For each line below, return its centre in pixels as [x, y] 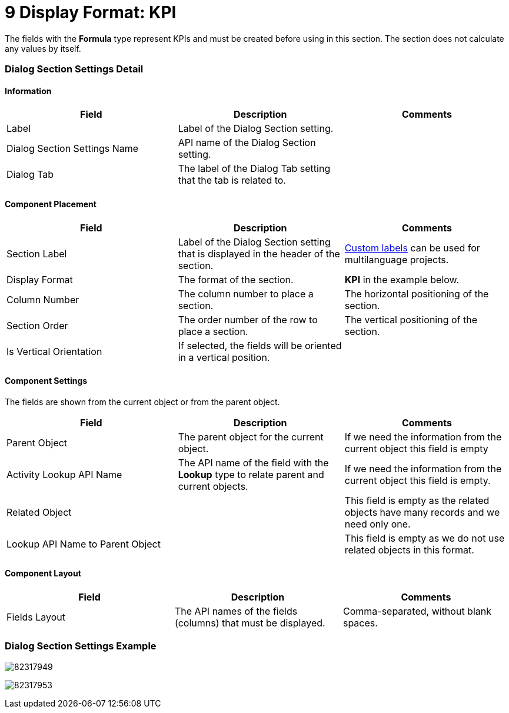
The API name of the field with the [253, 462]
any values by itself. [43, 48]
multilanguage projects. [397, 259]
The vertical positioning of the [411, 319]
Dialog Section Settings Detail [74, 69]
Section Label [37, 253]
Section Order [37, 325]
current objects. [213, 486]
